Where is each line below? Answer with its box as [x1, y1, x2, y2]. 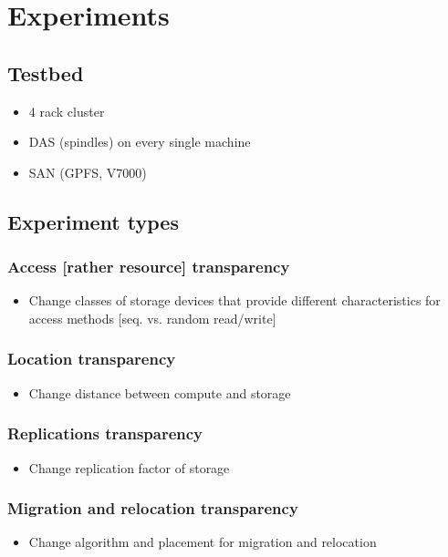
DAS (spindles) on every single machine [28, 132, 251, 151]
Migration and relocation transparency [7, 497, 298, 520]
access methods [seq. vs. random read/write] [28, 308, 276, 327]
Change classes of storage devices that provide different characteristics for [28, 291, 441, 310]
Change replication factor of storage [28, 458, 230, 477]
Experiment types [7, 207, 179, 235]
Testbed [7, 58, 84, 87]
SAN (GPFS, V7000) [28, 162, 147, 181]
